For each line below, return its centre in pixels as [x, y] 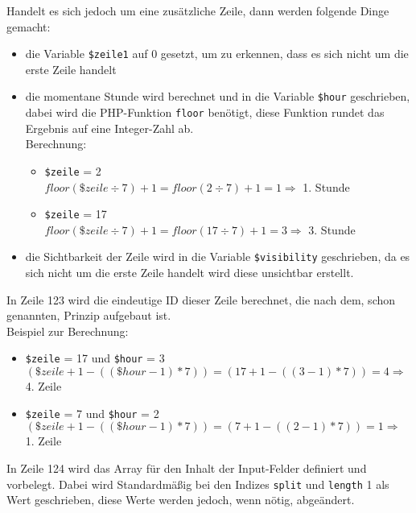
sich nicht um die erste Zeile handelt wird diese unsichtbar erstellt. [189, 273]
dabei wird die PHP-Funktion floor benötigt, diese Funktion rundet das [205, 112]
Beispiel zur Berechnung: [68, 331]
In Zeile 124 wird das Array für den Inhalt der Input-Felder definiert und [187, 467]
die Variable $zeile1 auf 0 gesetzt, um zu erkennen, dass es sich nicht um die [217, 54]
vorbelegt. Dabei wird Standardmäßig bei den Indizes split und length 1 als [198, 484]
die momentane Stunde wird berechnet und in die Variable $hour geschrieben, [218, 96]
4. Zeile [43, 386]
